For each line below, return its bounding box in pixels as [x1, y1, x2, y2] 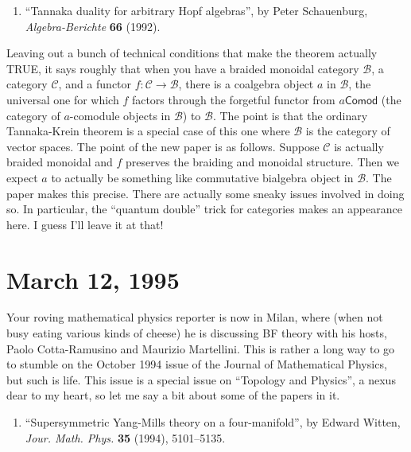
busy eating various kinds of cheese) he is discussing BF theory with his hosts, [6, 325, 387, 341]
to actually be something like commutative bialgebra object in [51, 169, 354, 185]
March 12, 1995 [6, 263, 180, 295]
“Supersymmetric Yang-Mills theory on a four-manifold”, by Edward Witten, [25, 414, 401, 430]
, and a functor [58, 76, 132, 92]
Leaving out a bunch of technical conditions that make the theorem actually [6, 45, 378, 61]
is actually [334, 138, 384, 154]
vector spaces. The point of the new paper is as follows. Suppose [6, 138, 320, 154]
